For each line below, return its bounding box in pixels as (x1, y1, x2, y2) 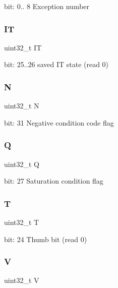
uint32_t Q (4, 158, 40, 169)
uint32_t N (4, 100, 39, 111)
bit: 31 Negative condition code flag (4, 117, 114, 128)
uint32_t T (4, 217, 39, 227)
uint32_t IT (4, 42, 42, 52)
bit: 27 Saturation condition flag (4, 176, 103, 186)
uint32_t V (4, 275, 39, 285)
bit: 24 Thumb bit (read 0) (4, 234, 87, 244)
